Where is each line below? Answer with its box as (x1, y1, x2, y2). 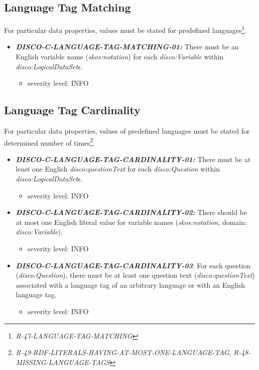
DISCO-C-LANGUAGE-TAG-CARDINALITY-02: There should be (15, 207, 247, 217)
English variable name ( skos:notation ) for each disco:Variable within (15, 51, 224, 62)
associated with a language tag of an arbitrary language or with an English (15, 279, 245, 290)
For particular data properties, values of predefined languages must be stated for (4, 126, 250, 136)
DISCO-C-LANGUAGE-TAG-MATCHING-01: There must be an (15, 41, 239, 52)
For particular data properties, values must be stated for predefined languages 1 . (4, 23, 247, 35)
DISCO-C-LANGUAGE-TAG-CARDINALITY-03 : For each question (15, 260, 251, 270)
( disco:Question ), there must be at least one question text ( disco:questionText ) (15, 270, 255, 280)
